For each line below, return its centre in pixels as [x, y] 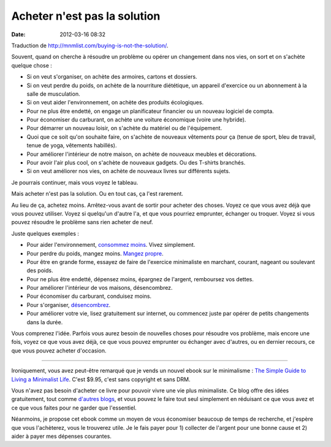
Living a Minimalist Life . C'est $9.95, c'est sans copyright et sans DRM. [101, 379]
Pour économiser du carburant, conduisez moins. [89, 296]
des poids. [40, 271]
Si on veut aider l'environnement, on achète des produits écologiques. [115, 103]
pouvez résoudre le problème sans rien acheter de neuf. [82, 222]
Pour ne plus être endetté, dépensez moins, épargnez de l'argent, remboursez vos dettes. [140, 279]
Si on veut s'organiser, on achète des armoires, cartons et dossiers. [112, 77]
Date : [18, 34]
